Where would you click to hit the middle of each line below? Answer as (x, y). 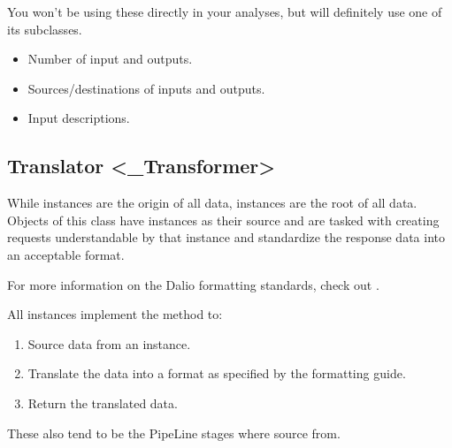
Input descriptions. (79, 118)
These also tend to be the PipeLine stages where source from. (174, 433)
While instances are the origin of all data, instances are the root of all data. (212, 203)
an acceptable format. (66, 254)
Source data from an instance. (109, 343)
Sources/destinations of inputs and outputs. (146, 88)
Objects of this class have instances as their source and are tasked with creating (223, 220)
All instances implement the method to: (115, 314)
